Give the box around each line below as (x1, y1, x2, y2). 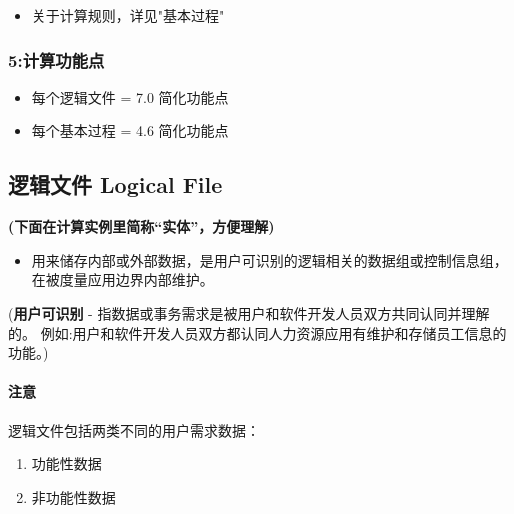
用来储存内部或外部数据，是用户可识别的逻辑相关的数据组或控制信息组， (31, 249, 508, 270)
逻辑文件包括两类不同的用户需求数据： (8, 419, 260, 440)
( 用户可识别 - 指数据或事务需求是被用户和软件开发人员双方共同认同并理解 (8, 302, 490, 323)
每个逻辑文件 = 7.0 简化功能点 (31, 86, 229, 107)
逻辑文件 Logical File (8, 169, 223, 200)
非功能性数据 (31, 486, 116, 507)
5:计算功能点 (8, 47, 105, 72)
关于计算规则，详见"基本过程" (31, 5, 225, 25)
